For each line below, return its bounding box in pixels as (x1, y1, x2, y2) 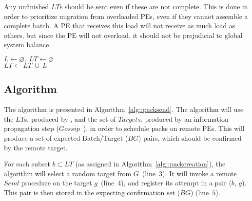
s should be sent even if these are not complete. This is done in (59, 1, 248, 11)
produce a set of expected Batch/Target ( (4, 132, 128, 143)
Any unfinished (4, 1, 49, 11)
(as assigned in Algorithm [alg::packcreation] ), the (75, 159, 226, 169)
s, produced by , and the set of (24, 113, 116, 124)
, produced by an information (140, 113, 229, 124)
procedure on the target (21, 178, 92, 188)
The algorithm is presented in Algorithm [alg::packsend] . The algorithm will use (4, 104, 244, 114)
